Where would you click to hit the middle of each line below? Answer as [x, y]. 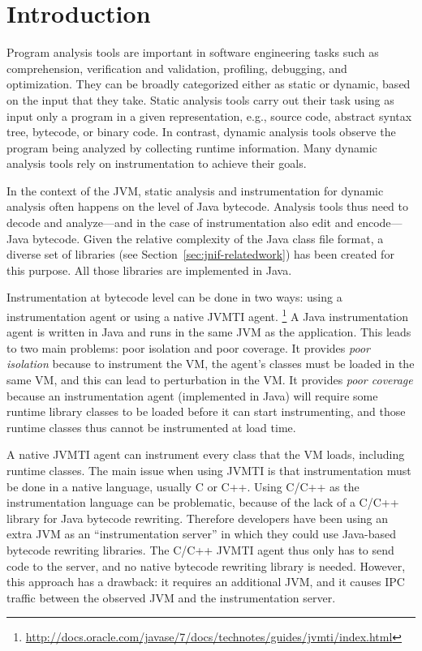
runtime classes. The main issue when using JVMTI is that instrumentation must [209, 471]
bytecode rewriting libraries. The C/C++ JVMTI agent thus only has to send [200, 550]
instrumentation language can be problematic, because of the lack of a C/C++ [203, 502]
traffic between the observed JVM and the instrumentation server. [171, 597]
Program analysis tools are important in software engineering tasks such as [193, 52]
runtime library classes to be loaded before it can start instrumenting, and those [206, 411]
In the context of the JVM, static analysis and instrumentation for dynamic [195, 190]
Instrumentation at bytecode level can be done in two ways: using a [174, 297]
